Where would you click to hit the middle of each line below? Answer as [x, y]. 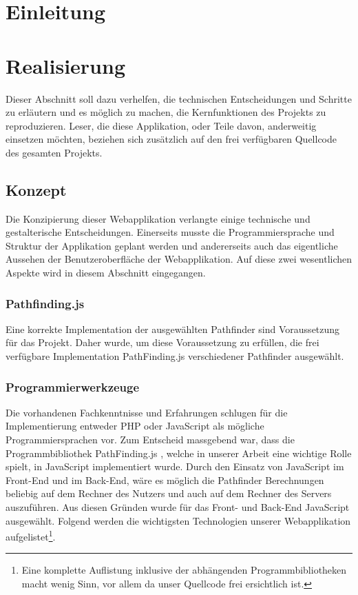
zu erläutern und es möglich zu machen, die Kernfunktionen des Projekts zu [166, 112]
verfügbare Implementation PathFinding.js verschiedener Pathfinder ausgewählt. [175, 356]
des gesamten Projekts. [54, 152]
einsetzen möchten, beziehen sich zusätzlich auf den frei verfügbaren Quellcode [171, 139]
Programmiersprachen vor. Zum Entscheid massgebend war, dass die [150, 440]
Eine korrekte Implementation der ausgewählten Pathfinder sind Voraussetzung [173, 329]
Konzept [36, 189]
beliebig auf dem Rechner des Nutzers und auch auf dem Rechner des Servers [169, 493]
